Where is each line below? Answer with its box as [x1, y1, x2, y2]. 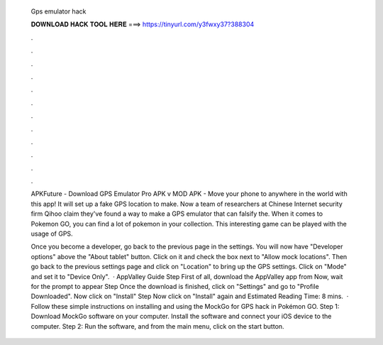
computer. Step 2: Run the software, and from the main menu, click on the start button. [30, 322, 284, 330]
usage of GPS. [30, 229, 74, 238]
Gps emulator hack [30, 7, 87, 16]
